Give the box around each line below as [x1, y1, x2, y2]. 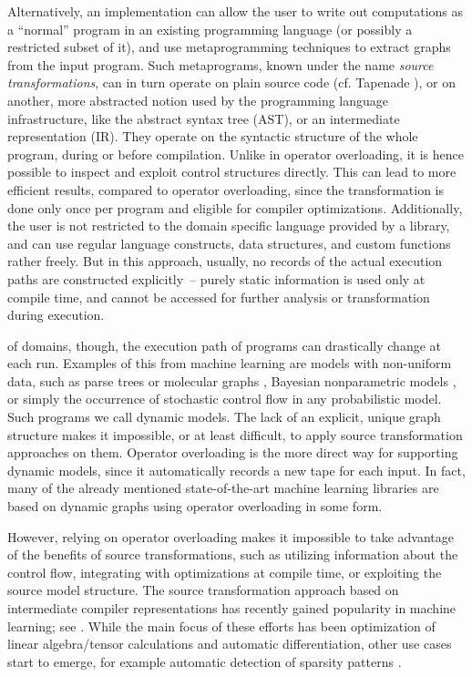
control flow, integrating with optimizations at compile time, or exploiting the [7, 562, 442, 581]
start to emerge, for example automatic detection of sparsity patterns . [7, 651, 402, 671]
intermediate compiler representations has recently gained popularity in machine [7, 599, 457, 617]
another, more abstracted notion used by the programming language [7, 90, 389, 109]
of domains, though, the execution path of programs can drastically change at [7, 335, 441, 354]
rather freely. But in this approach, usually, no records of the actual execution [7, 251, 443, 271]
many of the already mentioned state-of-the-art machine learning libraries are [7, 478, 439, 497]
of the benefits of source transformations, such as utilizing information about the [7, 545, 458, 564]
